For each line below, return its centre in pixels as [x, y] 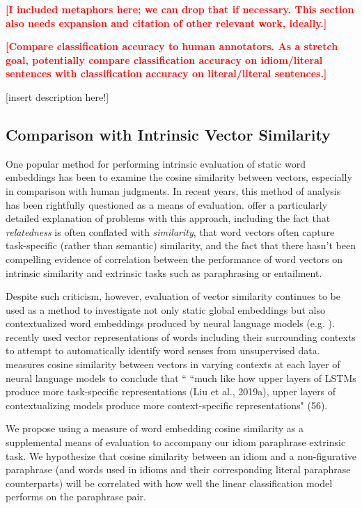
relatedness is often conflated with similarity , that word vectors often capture [170, 231]
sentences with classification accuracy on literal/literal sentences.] [166, 73]
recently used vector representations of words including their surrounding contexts [181, 336]
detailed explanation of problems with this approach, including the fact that [168, 218]
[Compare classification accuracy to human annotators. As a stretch [172, 46]
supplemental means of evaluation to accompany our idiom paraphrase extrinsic [176, 442]
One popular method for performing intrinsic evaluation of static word [156, 163]
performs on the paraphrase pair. [76, 497]
